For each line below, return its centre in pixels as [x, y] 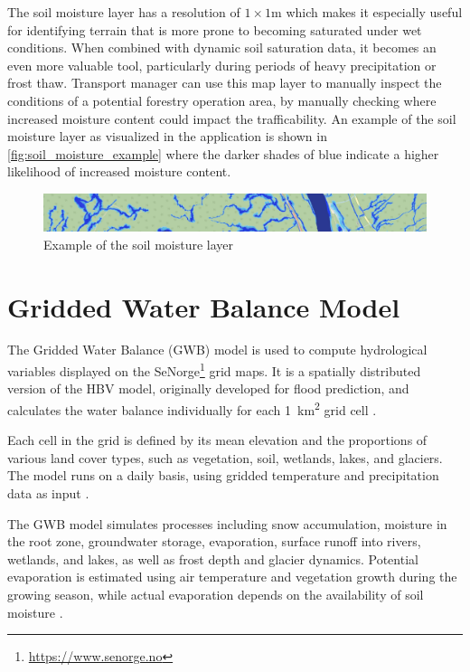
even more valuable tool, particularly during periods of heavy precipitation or [222, 65]
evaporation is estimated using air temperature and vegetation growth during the [232, 577]
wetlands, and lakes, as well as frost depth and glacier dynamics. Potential [213, 558]
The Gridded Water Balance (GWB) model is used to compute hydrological [217, 350]
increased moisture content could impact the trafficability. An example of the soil [232, 118]
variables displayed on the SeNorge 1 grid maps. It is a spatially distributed [214, 369]
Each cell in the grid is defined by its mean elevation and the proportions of [217, 440]
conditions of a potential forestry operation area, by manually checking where [222, 100]
